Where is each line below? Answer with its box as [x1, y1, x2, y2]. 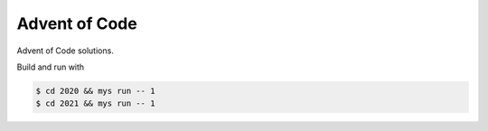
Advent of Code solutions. [16, 45, 115, 56]
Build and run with [16, 61, 85, 72]
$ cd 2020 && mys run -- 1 [35, 86, 155, 96]
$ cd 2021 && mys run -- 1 [35, 98, 155, 108]
